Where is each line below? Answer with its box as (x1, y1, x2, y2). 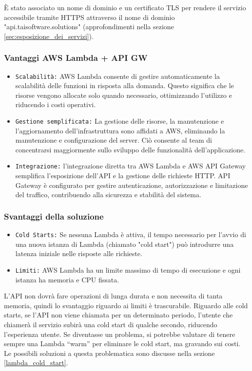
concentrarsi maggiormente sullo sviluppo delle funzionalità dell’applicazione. (15, 144, 246, 154)
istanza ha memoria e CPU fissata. (15, 274, 119, 284)
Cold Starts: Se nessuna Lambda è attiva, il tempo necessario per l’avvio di (15, 229, 246, 240)
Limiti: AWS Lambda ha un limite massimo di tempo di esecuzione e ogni (15, 264, 241, 275)
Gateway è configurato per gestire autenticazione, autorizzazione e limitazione (15, 180, 248, 190)
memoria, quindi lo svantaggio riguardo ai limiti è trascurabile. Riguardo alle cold (4, 300, 248, 310)
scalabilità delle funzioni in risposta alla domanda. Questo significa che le (15, 80, 234, 91)
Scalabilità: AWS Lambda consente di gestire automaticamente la (15, 71, 220, 81)
